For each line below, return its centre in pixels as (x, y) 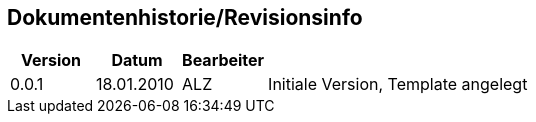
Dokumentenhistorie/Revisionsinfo (185, 17)
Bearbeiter (223, 60)
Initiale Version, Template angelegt (398, 84)
